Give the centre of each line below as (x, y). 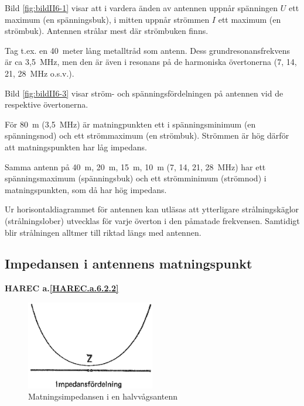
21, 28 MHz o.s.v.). (40, 73)
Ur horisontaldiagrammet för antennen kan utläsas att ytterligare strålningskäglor (152, 209)
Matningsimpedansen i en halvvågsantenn (103, 396)
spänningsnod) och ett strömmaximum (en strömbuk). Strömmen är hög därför (147, 135)
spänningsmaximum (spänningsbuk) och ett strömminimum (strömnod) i (136, 178)
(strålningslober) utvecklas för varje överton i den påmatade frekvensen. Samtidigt (152, 220)
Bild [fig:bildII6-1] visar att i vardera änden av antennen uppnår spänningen (141, 8)
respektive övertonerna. (47, 104)
